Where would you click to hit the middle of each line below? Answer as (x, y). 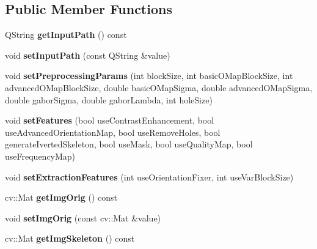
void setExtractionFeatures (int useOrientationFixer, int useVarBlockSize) (149, 177)
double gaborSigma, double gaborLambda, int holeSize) (109, 99)
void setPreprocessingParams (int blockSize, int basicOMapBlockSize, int (149, 76)
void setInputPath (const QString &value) (88, 55)
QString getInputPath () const (66, 35)
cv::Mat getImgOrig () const (61, 197)
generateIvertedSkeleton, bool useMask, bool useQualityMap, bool (129, 144)
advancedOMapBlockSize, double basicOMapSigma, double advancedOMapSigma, (159, 87)
